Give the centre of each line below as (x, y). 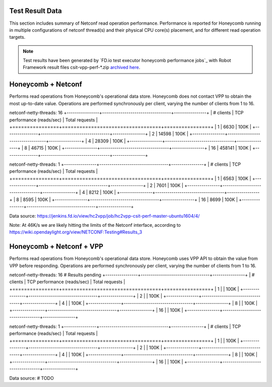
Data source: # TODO (31, 378)
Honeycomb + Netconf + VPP (56, 247)
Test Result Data (36, 11)
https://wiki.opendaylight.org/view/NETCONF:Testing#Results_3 (76, 232)
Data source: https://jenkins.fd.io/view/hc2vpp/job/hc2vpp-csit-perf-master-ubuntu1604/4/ (105, 216)
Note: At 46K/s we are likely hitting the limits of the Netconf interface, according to (95, 225)
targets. (17, 37)
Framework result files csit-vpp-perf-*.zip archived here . (82, 68)
